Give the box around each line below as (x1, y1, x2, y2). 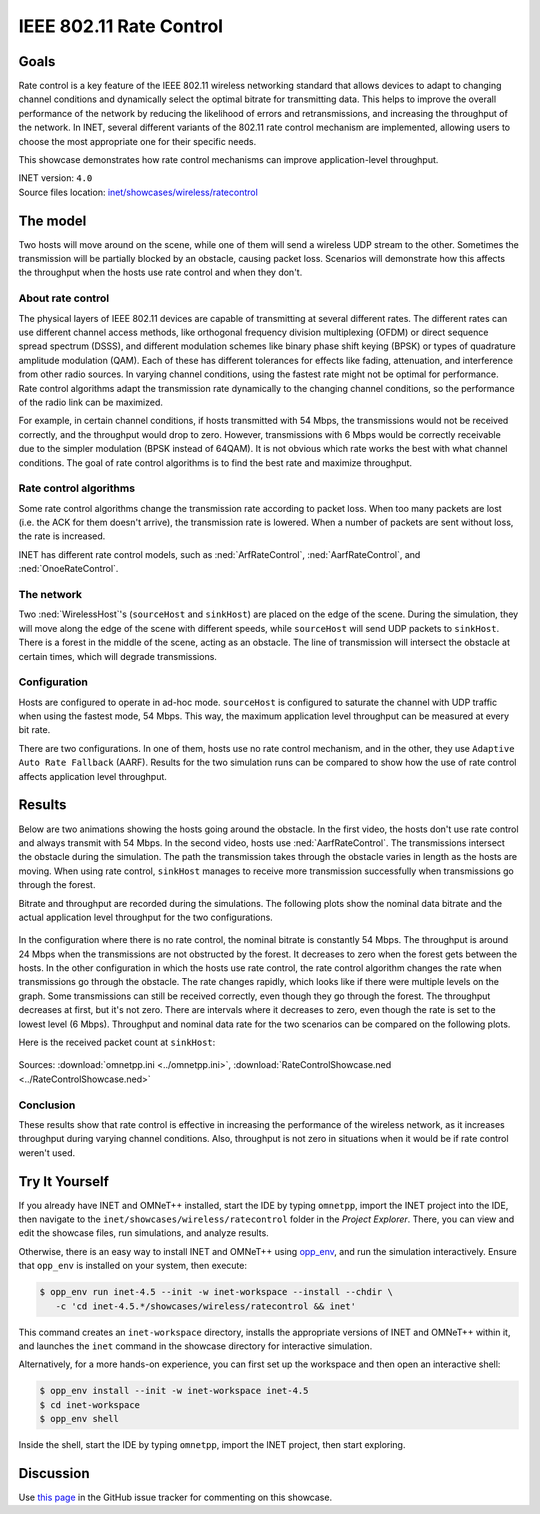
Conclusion (18, 1098, 76, 1112)
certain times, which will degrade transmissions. (18, 650, 217, 662)
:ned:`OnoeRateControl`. (18, 563, 119, 575)
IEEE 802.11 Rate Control (18, 15, 224, 37)
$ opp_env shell (39, 1413, 120, 1425)
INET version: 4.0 (18, 172, 93, 184)
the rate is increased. (18, 530, 106, 542)
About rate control (18, 291, 110, 305)
